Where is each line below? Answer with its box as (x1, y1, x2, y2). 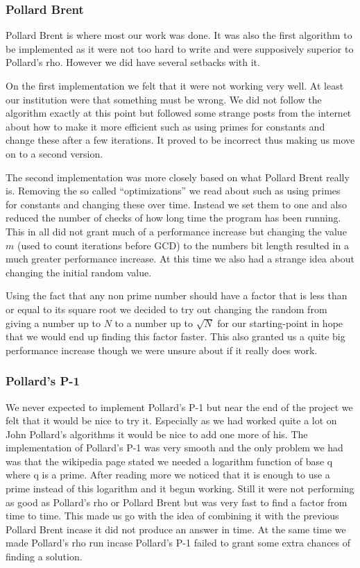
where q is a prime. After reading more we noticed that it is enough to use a (6, 467, 330, 482)
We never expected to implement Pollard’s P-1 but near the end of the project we (6, 399, 353, 414)
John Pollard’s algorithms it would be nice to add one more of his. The (6, 426, 308, 441)
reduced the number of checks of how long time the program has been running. (6, 210, 341, 225)
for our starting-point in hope (217, 315, 343, 330)
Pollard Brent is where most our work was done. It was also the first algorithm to (6, 28, 352, 42)
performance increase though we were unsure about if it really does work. (6, 342, 318, 357)
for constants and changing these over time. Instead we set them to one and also (6, 197, 348, 211)
